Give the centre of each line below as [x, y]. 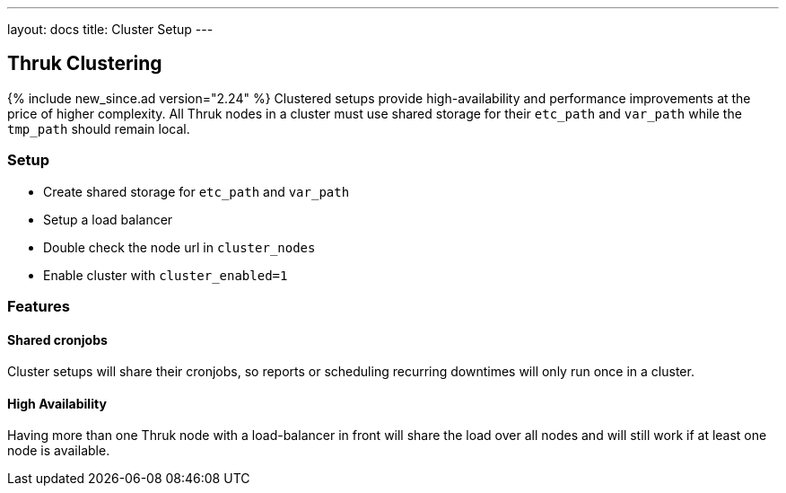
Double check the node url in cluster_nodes [179, 247]
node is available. [59, 451]
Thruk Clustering [85, 64]
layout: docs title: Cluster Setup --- [110, 29]
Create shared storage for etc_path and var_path [196, 191]
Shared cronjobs [57, 339]
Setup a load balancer [108, 219]
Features [39, 306]
